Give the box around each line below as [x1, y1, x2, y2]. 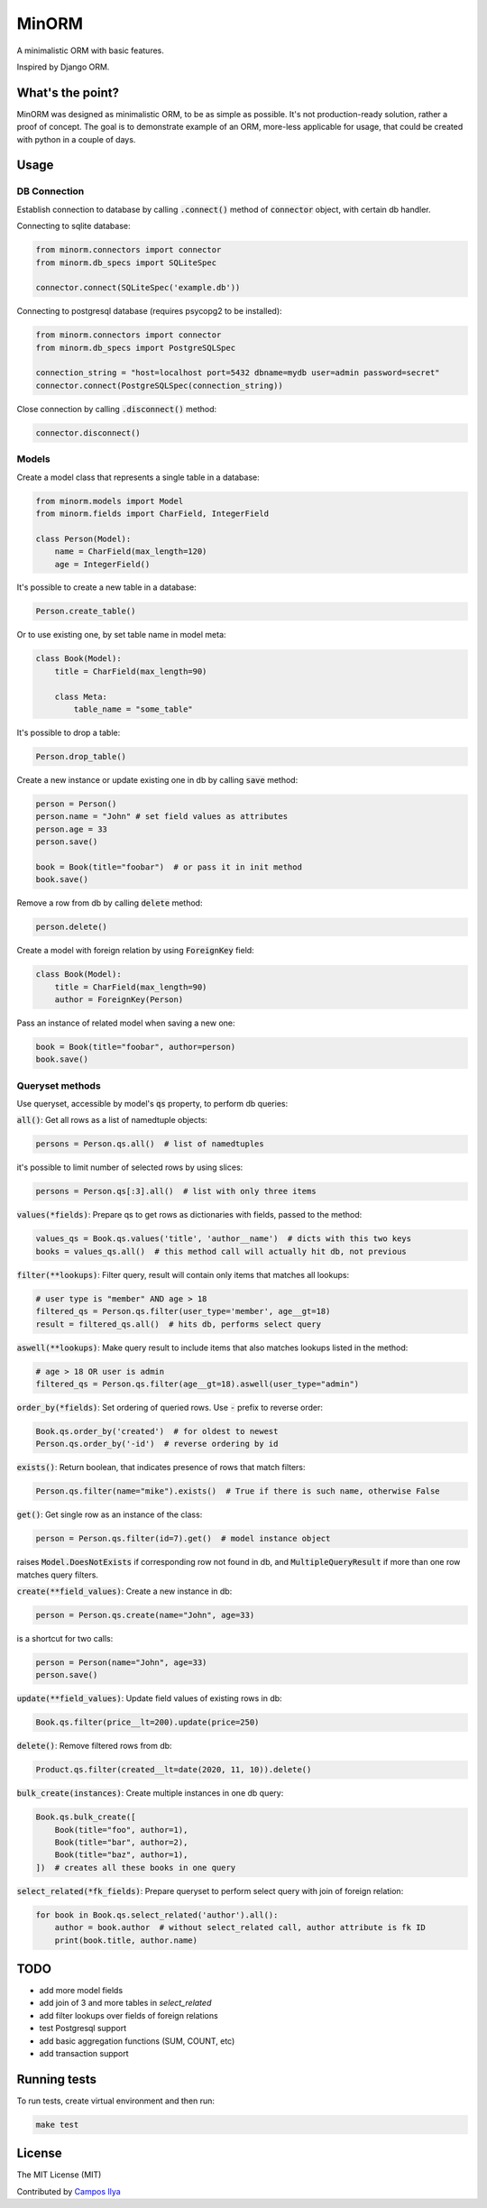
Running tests [16, 2071, 97, 2087]
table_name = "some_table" [73, 704, 193, 714]
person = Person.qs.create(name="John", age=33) [35, 1610, 255, 1620]
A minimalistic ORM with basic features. [16, 45, 164, 56]
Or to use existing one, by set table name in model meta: [16, 630, 226, 640]
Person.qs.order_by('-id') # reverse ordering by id [35, 1439, 279, 1449]
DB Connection [16, 185, 85, 198]
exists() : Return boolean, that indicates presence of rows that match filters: [16, 1462, 306, 1473]
